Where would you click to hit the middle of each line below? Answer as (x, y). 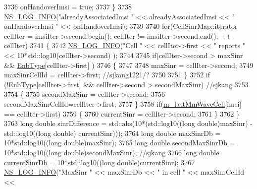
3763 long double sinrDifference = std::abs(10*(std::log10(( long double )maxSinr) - (128, 123)
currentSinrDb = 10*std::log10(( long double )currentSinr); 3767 (100, 162)
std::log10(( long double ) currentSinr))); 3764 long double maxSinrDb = (112, 133)
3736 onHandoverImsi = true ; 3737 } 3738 (68, 6)
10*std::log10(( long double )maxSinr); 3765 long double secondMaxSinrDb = (120, 143)
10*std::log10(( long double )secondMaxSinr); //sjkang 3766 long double (112, 152)
